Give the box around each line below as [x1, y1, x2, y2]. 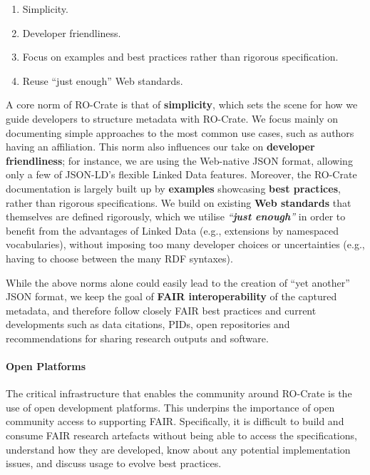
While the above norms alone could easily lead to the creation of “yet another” [6, 275, 350, 290]
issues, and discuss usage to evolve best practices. [6, 456, 222, 471]
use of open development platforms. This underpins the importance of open [6, 399, 335, 414]
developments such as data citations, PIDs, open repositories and [6, 317, 290, 332]
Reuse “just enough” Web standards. [22, 73, 183, 88]
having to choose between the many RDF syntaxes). [6, 250, 233, 265]
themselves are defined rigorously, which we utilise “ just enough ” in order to [6, 209, 346, 224]
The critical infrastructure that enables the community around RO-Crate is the [6, 386, 352, 401]
